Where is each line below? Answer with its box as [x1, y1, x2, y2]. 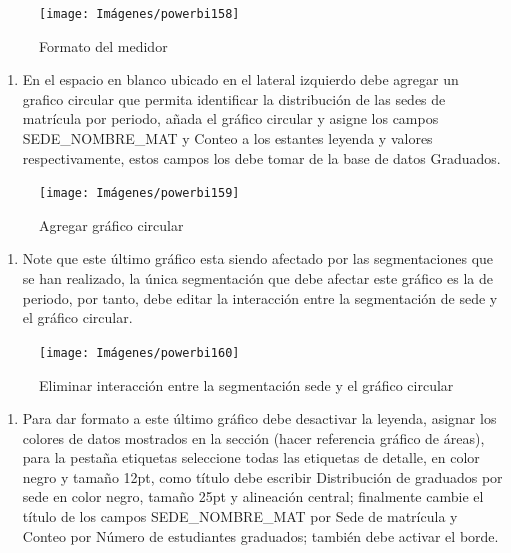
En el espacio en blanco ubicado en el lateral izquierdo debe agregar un [22, 69, 459, 90]
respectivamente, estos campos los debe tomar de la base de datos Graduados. [22, 147, 501, 168]
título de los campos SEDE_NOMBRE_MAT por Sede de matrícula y [22, 506, 458, 527]
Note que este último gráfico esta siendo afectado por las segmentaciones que [22, 248, 494, 269]
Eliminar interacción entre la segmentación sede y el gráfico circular [39, 374, 454, 395]
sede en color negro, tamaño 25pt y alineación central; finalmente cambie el [22, 486, 484, 507]
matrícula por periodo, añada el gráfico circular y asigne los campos [22, 108, 439, 129]
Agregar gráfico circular [39, 214, 184, 235]
